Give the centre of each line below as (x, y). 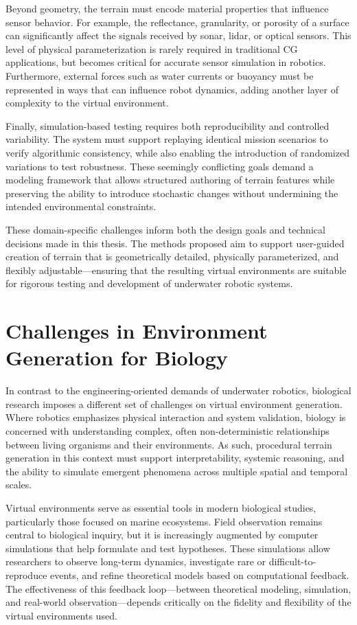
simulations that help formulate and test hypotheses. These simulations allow (168, 548)
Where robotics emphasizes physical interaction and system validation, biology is (176, 417)
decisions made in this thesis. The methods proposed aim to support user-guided (175, 243)
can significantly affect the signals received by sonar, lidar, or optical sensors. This (178, 35)
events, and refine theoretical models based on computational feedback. (200, 575)
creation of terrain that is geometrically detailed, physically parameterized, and (172, 257)
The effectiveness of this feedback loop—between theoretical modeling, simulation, (178, 588)
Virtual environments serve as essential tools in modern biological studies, (161, 507)
